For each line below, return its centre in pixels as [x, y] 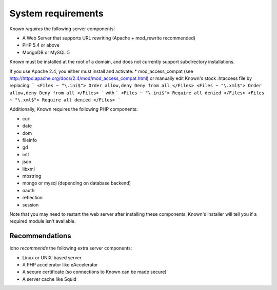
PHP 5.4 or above [41, 45]
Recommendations [40, 236]
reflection [33, 198]
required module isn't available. [43, 221]
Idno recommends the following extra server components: [71, 248]
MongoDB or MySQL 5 [46, 52]
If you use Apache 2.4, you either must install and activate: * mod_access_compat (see [101, 71]
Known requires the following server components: [62, 29]
